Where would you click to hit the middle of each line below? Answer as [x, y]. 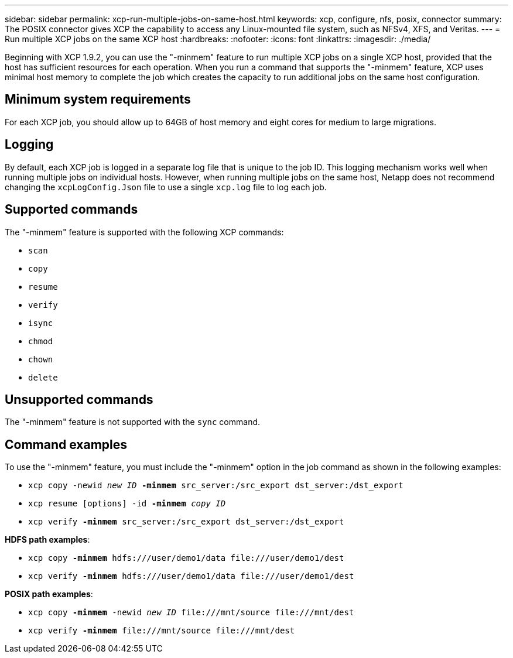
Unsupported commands [79, 399]
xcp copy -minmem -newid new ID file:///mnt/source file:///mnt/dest [191, 613]
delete [43, 377]
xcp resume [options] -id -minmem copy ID [127, 504]
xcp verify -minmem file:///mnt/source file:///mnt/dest [162, 631]
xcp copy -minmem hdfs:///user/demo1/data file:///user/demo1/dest [186, 558]
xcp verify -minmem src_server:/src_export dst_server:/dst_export [186, 522]
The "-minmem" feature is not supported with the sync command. [133, 422]
